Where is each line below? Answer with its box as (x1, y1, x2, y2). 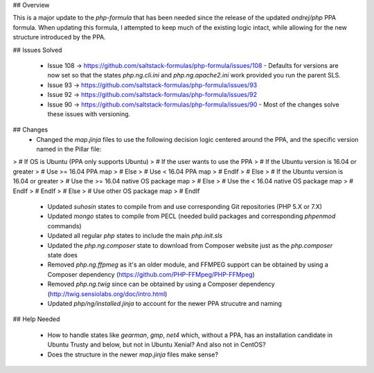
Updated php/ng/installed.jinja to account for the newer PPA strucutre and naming (47, 299, 282, 307)
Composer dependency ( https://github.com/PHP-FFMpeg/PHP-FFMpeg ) (47, 270, 256, 278)
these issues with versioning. (47, 109, 131, 118)
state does (47, 251, 78, 259)
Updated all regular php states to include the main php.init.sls (47, 232, 223, 240)
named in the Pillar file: (36, 145, 102, 154)
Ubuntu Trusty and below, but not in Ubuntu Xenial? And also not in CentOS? (47, 340, 266, 349)
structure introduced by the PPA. (12, 33, 107, 42)
